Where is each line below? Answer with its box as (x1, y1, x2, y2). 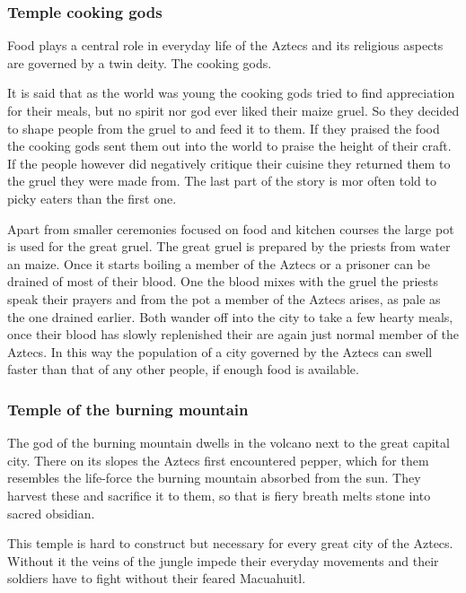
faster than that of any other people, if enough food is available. (7, 360, 359, 379)
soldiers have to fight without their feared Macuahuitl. (7, 569, 306, 588)
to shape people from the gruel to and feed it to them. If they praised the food (7, 118, 440, 137)
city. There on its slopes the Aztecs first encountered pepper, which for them (7, 450, 429, 469)
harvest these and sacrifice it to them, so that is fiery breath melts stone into (7, 485, 431, 504)
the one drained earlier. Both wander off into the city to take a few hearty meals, (7, 307, 453, 326)
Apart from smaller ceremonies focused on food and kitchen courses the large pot (7, 219, 454, 238)
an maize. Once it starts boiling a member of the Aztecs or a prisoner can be (7, 254, 431, 273)
